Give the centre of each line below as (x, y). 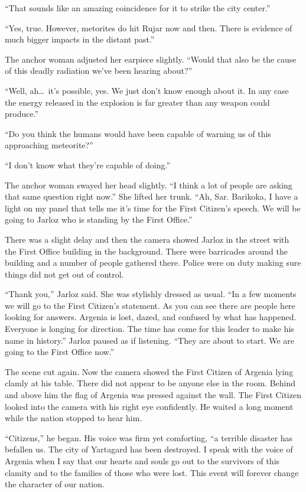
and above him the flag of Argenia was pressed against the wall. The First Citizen (153, 395)
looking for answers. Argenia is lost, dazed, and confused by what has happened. (151, 317)
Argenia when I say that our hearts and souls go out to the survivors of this (142, 461)
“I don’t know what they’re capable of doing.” (88, 164)
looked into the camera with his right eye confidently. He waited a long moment (149, 406)
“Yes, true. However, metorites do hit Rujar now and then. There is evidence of (149, 27)
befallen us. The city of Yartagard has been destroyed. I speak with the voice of (149, 449)
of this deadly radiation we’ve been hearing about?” (99, 71)
